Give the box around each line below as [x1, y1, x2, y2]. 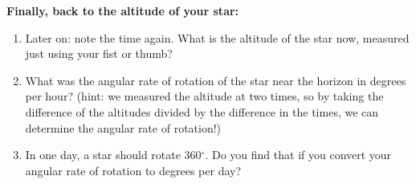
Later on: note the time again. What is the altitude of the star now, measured [25, 29, 410, 46]
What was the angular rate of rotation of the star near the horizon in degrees [25, 72, 406, 88]
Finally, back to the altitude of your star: [6, 2, 239, 18]
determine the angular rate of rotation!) [25, 119, 222, 136]
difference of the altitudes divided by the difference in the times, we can [25, 103, 379, 120]
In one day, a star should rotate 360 [25, 146, 202, 163]
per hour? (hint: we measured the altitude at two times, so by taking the [25, 88, 384, 104]
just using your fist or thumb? [25, 45, 173, 62]
